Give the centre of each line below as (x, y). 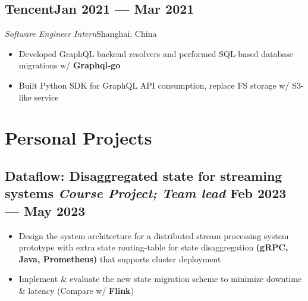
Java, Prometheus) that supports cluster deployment (120, 258)
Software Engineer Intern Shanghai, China (81, 34)
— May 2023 (45, 210)
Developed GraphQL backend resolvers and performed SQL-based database (156, 53)
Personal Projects (78, 138)
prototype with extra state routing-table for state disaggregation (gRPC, (153, 247)
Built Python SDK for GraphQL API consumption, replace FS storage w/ (154, 85)
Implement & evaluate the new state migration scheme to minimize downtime (160, 279)
